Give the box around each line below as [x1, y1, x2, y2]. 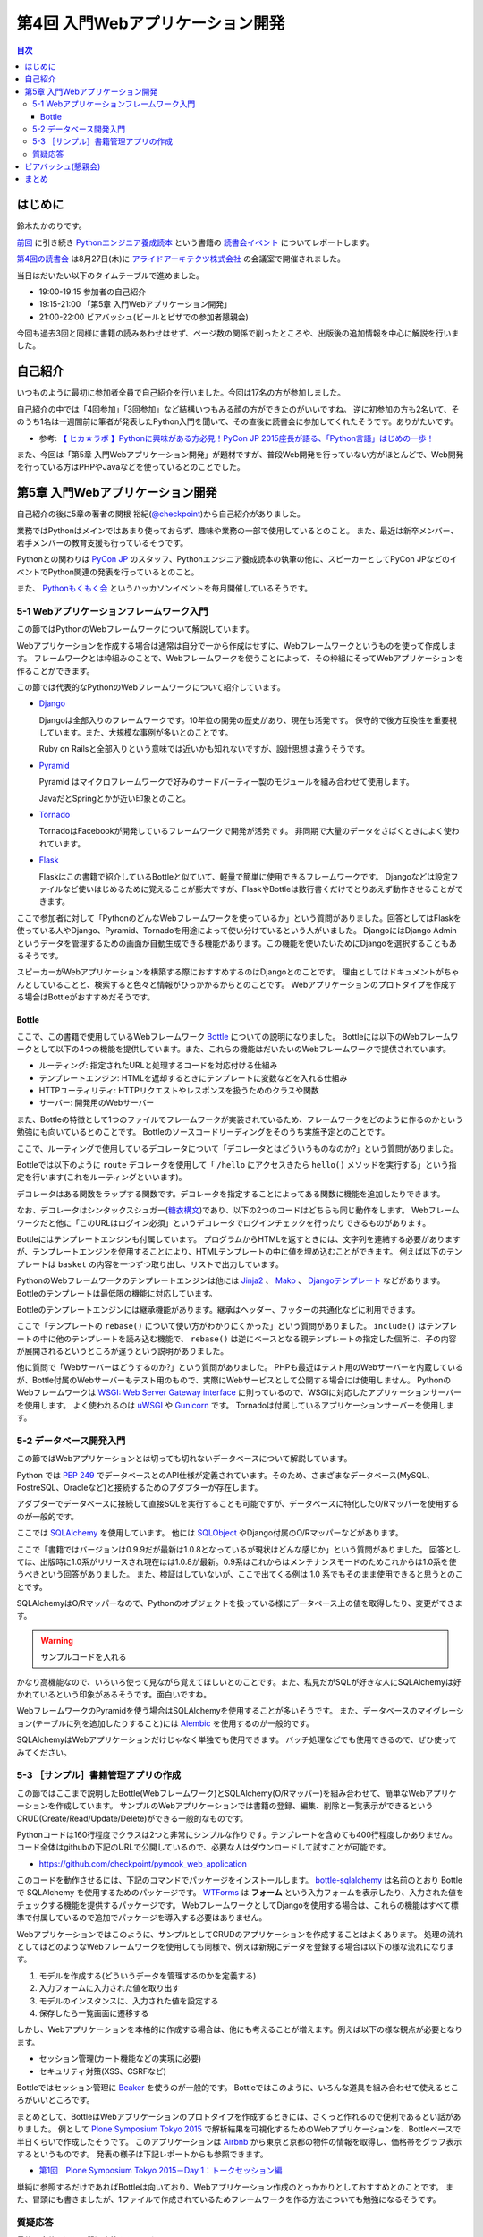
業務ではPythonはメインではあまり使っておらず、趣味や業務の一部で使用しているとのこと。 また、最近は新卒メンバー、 [16, 524, 459, 536]
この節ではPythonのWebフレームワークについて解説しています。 [16, 624, 254, 634]
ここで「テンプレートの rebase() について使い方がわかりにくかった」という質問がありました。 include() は [16, 1321, 427, 1331]
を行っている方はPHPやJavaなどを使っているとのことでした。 [16, 462, 245, 472]
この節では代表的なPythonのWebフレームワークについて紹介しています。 [16, 681, 285, 693]
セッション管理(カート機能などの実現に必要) [38, 2054, 202, 2064]
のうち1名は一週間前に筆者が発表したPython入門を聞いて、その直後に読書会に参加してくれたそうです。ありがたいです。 [16, 416, 459, 427]
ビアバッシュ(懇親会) [24, 161, 101, 172]
